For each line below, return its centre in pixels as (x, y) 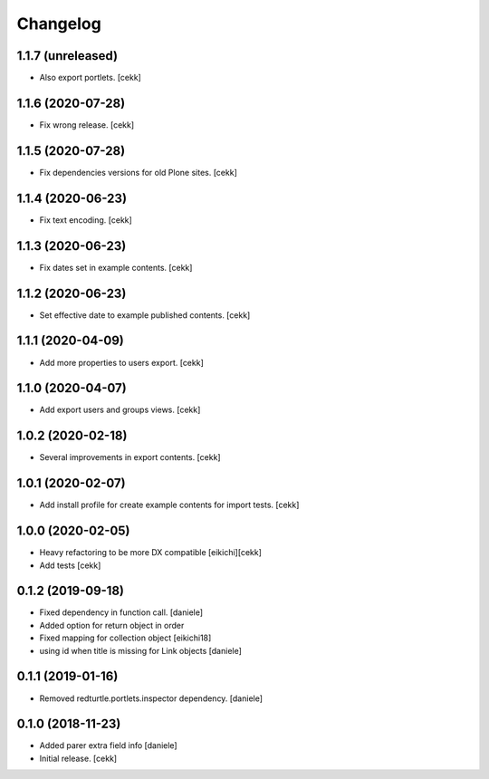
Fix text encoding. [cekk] (86, 220)
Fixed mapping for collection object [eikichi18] (125, 638)
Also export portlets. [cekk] (91, 78)
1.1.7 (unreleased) (67, 56)
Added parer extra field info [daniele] (108, 745)
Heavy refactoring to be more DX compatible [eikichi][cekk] (151, 553)
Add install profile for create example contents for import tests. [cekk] (169, 505)
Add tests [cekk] (70, 565)
